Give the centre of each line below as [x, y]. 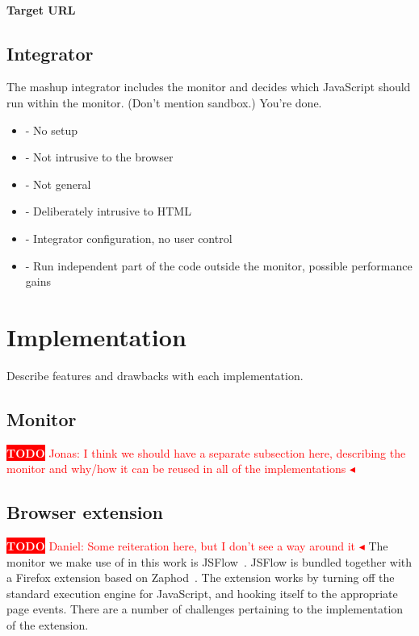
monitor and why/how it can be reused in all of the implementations [176, 469]
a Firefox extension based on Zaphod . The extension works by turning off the [201, 577]
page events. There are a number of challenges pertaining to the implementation [205, 609]
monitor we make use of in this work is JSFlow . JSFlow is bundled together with [209, 561]
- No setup [52, 130]
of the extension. [48, 625]
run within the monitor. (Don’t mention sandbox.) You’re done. [164, 102]
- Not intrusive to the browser [99, 157]
